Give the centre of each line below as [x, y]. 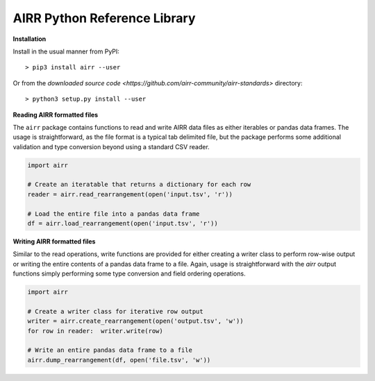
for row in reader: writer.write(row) [95, 331]
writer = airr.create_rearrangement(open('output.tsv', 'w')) [135, 321]
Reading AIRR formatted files [56, 115]
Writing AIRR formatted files [54, 241]
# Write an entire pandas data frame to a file [110, 350]
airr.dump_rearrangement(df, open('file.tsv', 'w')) [119, 360]
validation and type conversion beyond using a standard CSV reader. [111, 146]
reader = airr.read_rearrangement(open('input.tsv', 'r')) [130, 194]
